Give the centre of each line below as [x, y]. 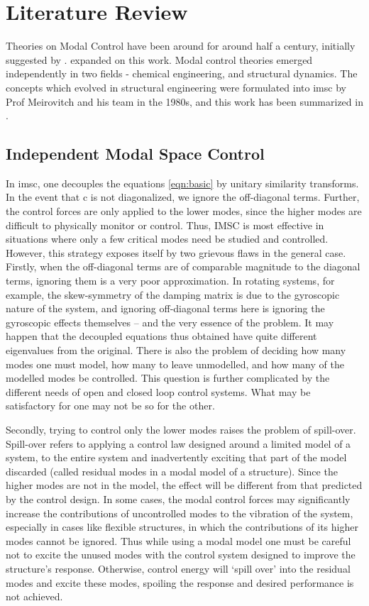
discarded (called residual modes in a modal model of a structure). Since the [172, 471]
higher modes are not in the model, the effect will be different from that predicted [184, 485]
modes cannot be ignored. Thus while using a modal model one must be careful [178, 540]
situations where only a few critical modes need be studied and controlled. [167, 239]
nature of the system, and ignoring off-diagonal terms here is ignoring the [165, 308]
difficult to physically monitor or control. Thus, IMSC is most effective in [165, 225]
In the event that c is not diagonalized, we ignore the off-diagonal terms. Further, [183, 197]
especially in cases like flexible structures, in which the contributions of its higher [182, 527]
